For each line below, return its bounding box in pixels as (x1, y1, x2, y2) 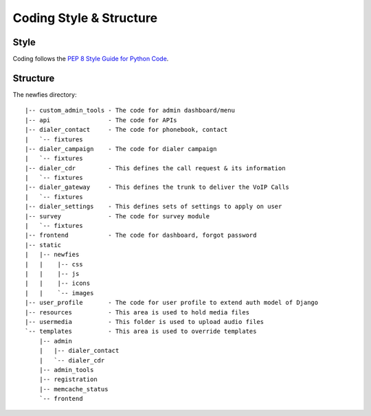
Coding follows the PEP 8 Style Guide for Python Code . (12, 55, 169, 63)
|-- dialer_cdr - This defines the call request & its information (25, 164, 286, 172)
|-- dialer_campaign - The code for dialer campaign (25, 145, 217, 152)
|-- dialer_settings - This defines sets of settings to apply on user (25, 203, 282, 211)
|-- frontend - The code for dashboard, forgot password (25, 231, 257, 240)
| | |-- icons (25, 279, 91, 288)
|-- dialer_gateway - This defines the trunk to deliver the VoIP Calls (25, 183, 290, 192)
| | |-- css (25, 260, 83, 268)
